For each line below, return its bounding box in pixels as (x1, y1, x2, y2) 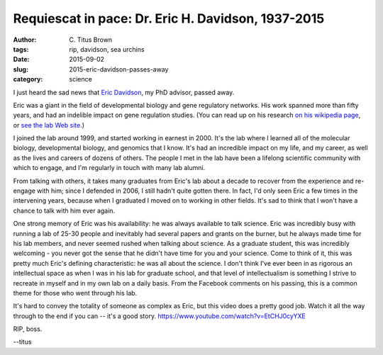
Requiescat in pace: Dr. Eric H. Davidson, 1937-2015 (13, 11, 325, 26)
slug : (13, 64, 28, 74)
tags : (13, 45, 29, 53)
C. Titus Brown (69, 35, 113, 44)
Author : (13, 35, 37, 44)
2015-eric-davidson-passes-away (69, 64, 169, 74)
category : (13, 75, 43, 84)
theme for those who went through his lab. (13, 288, 138, 297)
